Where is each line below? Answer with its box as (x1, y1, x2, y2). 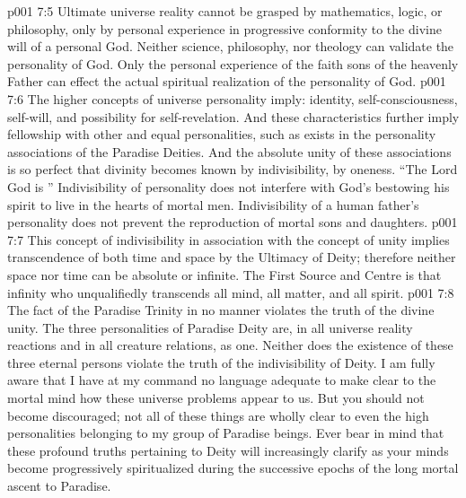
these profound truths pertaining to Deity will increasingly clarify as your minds (7, 441, 449, 459)
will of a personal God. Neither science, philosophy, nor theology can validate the (7, 37, 454, 56)
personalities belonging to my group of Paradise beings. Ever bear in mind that (7, 424, 444, 442)
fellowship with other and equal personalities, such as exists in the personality (7, 125, 436, 144)
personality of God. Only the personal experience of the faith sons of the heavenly (7, 54, 459, 73)
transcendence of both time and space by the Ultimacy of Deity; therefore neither (7, 248, 456, 266)
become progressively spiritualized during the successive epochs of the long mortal (7, 459, 459, 477)
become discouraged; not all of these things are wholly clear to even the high (7, 406, 429, 424)
